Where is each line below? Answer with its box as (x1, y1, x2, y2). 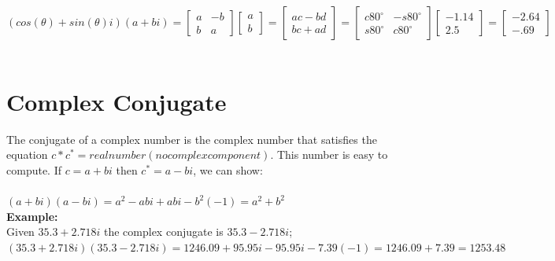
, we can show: (193, 161, 263, 178)
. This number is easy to (270, 146, 388, 163)
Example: (6, 208, 58, 224)
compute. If (6, 161, 61, 178)
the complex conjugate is (103, 223, 224, 240)
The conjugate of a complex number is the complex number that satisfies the (6, 130, 377, 147)
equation (6, 146, 48, 163)
